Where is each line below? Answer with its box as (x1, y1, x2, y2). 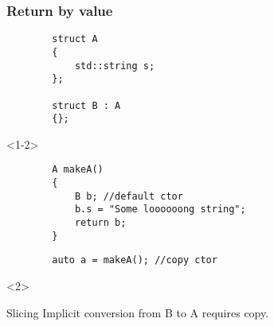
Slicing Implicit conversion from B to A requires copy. (6, 304, 269, 320)
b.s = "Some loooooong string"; (74, 204, 246, 215)
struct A (52, 33, 98, 45)
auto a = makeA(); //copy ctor (52, 254, 217, 266)
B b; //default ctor (74, 190, 183, 202)
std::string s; (74, 60, 155, 72)
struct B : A (52, 99, 121, 111)
